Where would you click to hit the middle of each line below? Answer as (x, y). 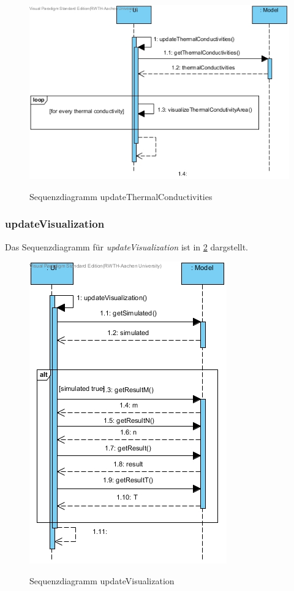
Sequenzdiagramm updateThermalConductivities (121, 196)
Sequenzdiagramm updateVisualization (102, 580)
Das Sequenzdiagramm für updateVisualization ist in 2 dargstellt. (126, 246)
